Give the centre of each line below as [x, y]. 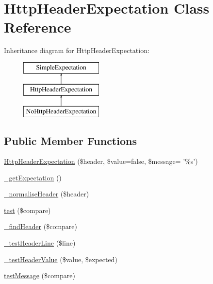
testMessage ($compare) [40, 275]
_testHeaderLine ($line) [40, 243]
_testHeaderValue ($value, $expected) [61, 259]
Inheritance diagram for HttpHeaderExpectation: [77, 50]
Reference [38, 27]
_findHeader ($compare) [41, 226]
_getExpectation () [33, 177]
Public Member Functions [70, 141]
